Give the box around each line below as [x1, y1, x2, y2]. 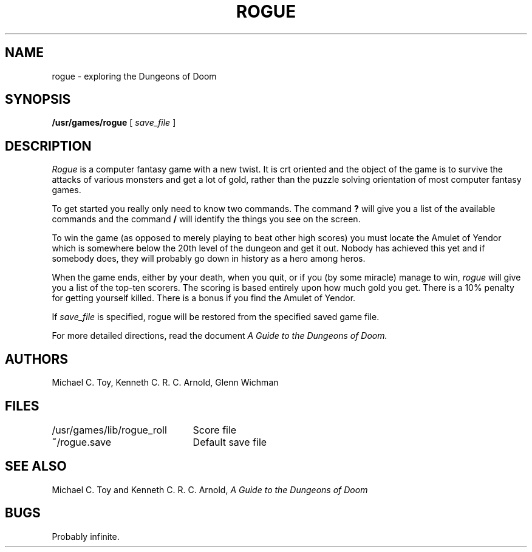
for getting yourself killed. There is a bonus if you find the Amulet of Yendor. [52, 293, 356, 304]
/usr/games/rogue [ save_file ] [52, 117, 176, 128]
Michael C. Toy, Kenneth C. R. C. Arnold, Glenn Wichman [52, 377, 279, 388]
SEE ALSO [5, 458, 67, 474]
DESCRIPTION [5, 138, 92, 154]
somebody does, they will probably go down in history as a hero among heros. [52, 253, 366, 264]
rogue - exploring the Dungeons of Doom [52, 70, 217, 81]
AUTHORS [5, 351, 69, 367]
